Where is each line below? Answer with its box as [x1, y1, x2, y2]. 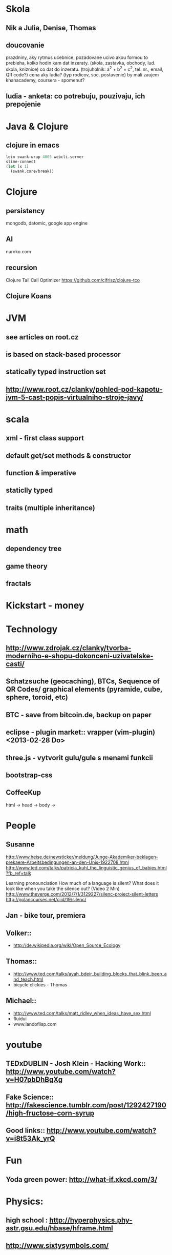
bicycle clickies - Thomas [13, 981, 68, 987]
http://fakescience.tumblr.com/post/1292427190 [6, 1101, 167, 1109]
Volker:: [6, 928, 32, 937]
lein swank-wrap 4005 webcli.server [6, 154, 84, 159]
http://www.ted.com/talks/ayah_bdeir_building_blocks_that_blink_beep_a [13, 970, 167, 977]
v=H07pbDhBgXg [6, 1075, 63, 1084]
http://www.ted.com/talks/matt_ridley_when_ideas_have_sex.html [13, 1010, 152, 1016]
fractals [6, 579, 31, 588]
